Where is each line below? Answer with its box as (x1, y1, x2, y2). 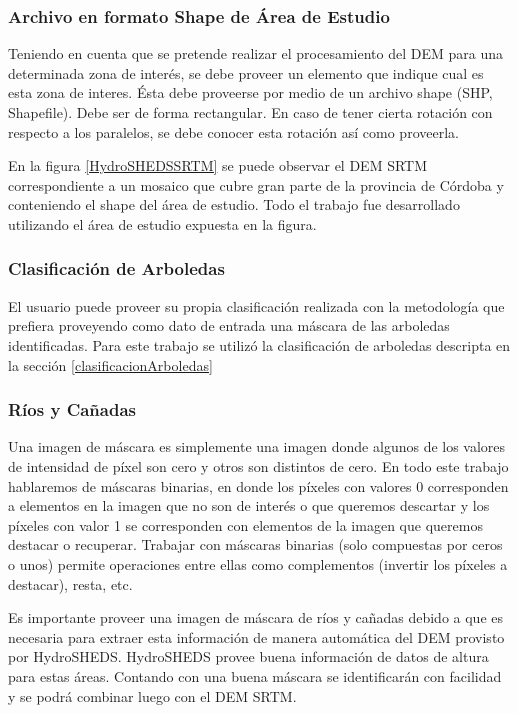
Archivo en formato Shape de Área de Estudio (8, 3, 390, 28)
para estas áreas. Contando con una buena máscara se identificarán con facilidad (8, 665, 502, 686)
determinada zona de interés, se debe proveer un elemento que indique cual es (8, 62, 484, 83)
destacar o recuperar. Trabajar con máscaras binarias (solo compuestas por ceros (8, 534, 503, 555)
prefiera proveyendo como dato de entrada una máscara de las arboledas (8, 315, 450, 336)
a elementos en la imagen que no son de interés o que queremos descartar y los (8, 495, 490, 516)
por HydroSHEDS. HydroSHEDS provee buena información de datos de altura (8, 646, 489, 667)
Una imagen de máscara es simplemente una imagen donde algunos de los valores (8, 436, 506, 457)
